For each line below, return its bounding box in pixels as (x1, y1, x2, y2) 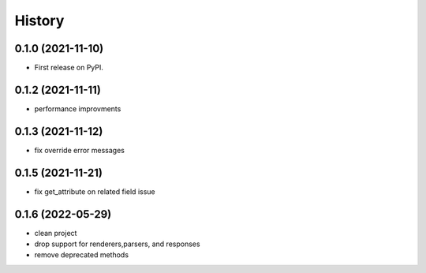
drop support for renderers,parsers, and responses (34, 239, 200, 249)
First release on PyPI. (34, 63, 104, 73)
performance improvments (34, 103, 121, 114)
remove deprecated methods (34, 250, 129, 260)
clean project (34, 228, 77, 237)
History (14, 12, 65, 29)
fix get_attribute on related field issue (34, 186, 155, 196)
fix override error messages (34, 145, 125, 155)
